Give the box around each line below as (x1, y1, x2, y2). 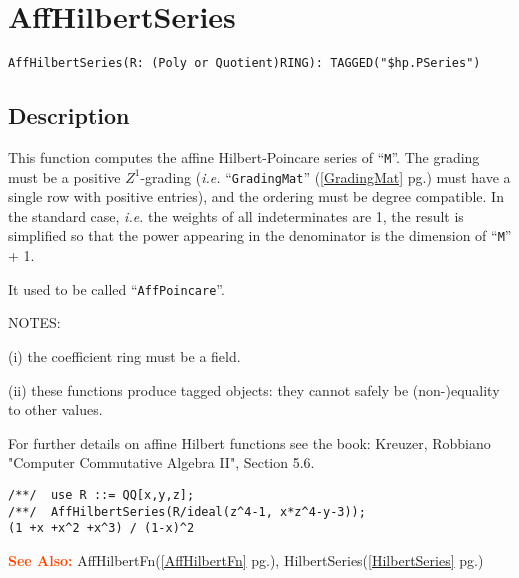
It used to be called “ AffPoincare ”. (8, 278, 225, 299)
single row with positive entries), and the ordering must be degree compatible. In (8, 186, 504, 207)
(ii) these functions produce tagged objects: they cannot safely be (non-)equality (8, 379, 500, 400)
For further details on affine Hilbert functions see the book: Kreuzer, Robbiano (8, 432, 491, 453)
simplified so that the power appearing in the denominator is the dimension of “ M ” (8, 225, 512, 246)
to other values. (8, 399, 103, 420)
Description (8, 100, 130, 131)
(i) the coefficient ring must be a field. (8, 345, 241, 366)
